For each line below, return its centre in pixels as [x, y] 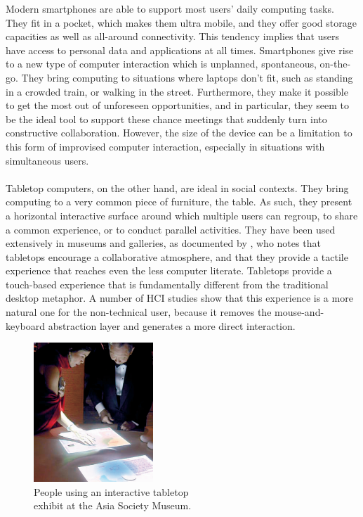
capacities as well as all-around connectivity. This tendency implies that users [173, 36]
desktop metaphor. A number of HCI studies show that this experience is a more [179, 298]
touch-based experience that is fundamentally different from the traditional [167, 284]
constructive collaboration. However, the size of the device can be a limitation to [179, 133]
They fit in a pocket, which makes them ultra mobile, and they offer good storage [181, 22]
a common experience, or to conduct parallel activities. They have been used [171, 229]
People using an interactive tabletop [111, 491]
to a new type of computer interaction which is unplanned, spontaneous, [161, 64]
